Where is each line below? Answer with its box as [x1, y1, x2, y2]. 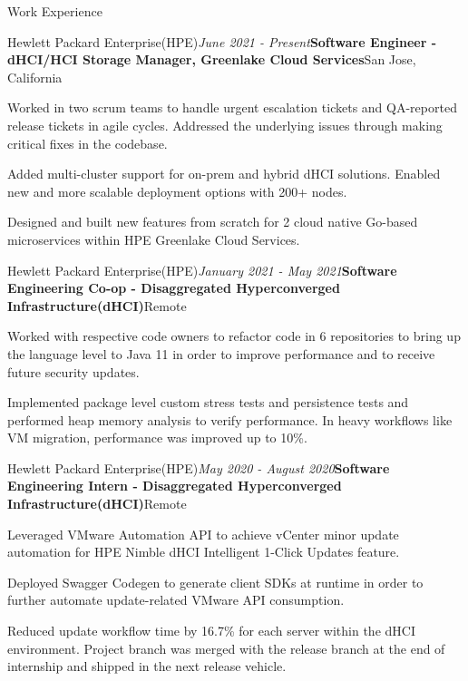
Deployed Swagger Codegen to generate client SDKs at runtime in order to [7, 572, 424, 591]
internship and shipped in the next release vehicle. [7, 657, 287, 676]
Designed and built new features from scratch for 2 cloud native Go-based [7, 212, 418, 231]
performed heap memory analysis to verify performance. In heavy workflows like [7, 410, 453, 429]
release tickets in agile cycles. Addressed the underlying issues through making [7, 115, 443, 134]
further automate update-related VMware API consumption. [7, 590, 345, 609]
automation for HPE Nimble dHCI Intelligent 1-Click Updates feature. [7, 542, 400, 561]
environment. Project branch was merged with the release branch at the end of [7, 638, 445, 657]
